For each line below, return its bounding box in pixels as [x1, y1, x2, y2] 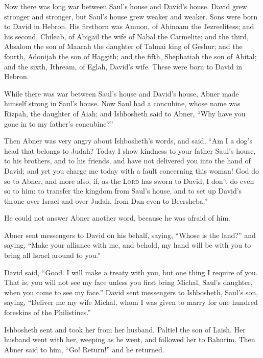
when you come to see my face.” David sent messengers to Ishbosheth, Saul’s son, [4, 287, 258, 297]
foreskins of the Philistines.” [4, 307, 91, 318]
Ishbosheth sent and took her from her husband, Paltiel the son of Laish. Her [4, 324, 246, 335]
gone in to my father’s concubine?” [4, 118, 113, 129]
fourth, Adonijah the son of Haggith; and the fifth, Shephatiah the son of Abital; [4, 51, 257, 61]
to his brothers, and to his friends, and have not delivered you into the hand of [4, 155, 251, 166]
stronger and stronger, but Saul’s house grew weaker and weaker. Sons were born [4, 11, 258, 21]
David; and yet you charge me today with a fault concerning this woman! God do [4, 165, 259, 176]
